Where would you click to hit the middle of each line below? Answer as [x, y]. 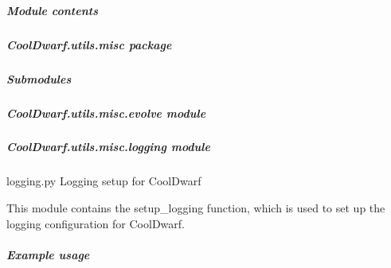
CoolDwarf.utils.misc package [89, 44]
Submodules [39, 78]
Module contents [52, 10]
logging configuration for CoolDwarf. [96, 223]
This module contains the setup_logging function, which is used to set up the [196, 208]
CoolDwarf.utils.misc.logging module [108, 147]
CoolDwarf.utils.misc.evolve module [106, 113]
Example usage [48, 254]
